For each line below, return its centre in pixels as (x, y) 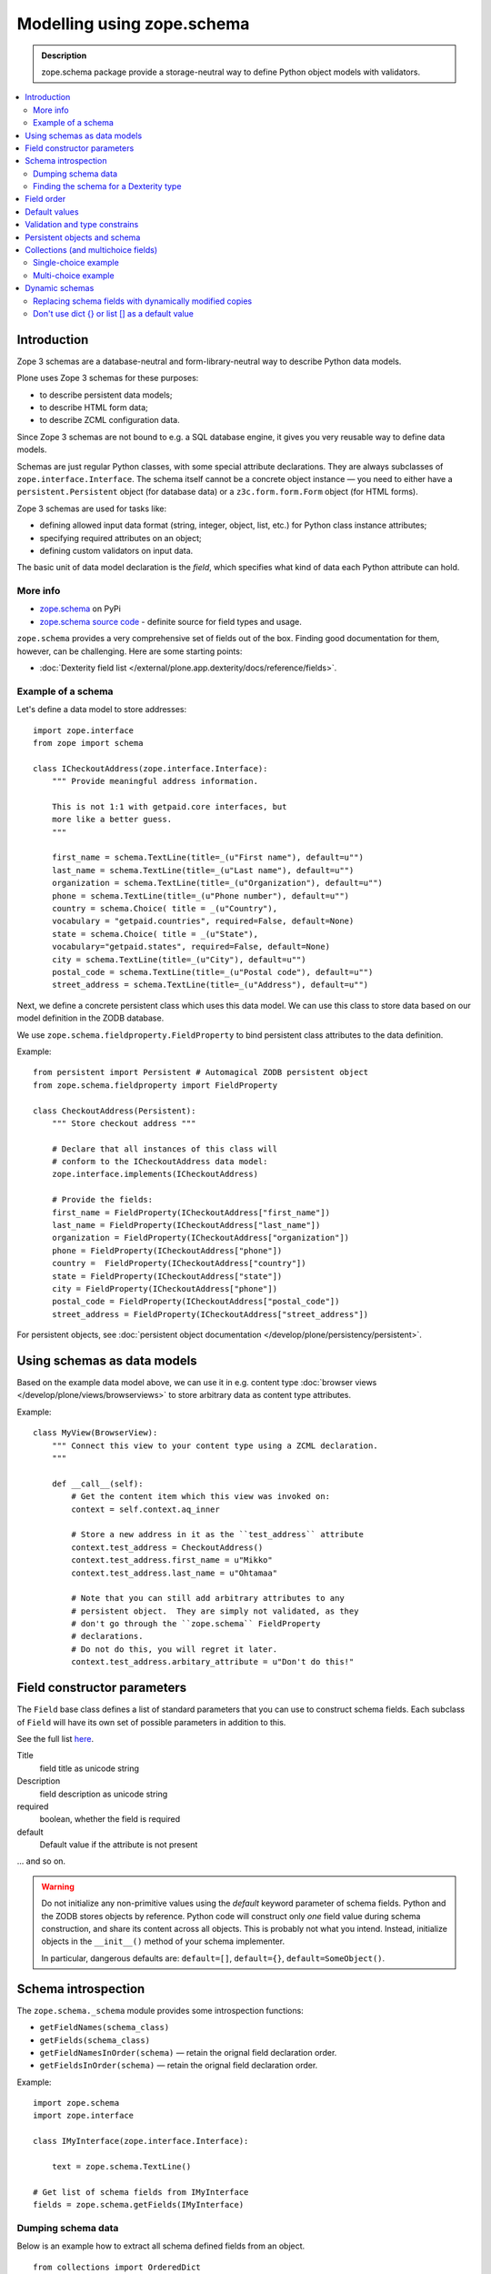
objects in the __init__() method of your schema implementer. (163, 1941)
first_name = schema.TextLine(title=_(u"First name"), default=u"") (207, 858)
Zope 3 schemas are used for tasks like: (92, 508)
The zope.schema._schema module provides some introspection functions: (160, 2010)
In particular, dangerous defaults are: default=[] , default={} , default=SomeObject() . (213, 1958)
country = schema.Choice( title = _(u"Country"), (164, 909)
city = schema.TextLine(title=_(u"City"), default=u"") (179, 959)
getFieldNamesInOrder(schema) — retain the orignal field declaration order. (188, 2052)
